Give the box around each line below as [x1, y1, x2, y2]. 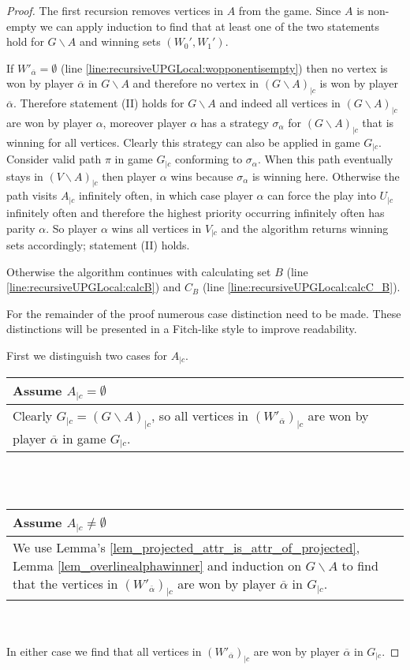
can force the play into [267, 187, 376, 204]
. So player [46, 219, 98, 236]
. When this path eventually [257, 151, 393, 167]
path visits [6, 187, 58, 204]
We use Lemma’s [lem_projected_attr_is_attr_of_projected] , [13, 537, 360, 556]
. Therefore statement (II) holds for [13, 95, 184, 111]
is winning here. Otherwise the [252, 167, 400, 184]
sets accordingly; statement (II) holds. [6, 236, 190, 253]
